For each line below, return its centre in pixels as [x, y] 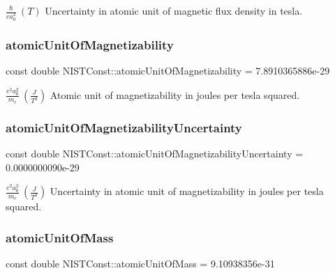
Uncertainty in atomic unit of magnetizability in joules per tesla [187, 191]
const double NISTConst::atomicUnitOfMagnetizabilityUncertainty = [155, 154]
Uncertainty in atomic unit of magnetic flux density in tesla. [174, 10]
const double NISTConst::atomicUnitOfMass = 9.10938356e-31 [140, 264]
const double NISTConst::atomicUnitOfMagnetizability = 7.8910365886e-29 [168, 71]
